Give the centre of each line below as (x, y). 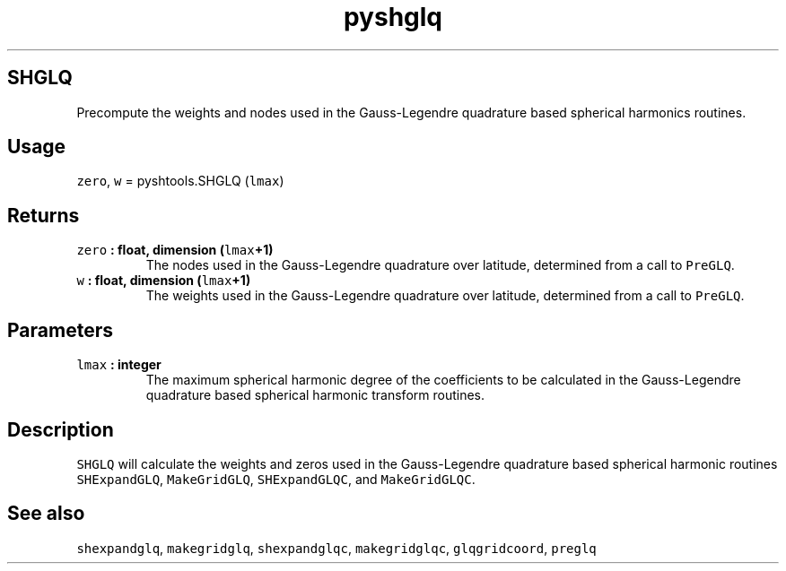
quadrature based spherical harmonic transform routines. (315, 395)
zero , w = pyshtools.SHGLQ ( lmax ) (180, 181)
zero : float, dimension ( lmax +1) (175, 250)
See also (46, 514)
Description (61, 429)
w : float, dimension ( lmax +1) (164, 281)
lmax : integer (119, 365)
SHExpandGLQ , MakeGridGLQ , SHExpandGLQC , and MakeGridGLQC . (276, 479)
